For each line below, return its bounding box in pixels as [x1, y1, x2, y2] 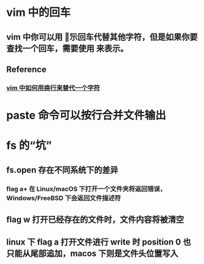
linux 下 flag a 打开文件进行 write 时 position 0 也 [6, 237, 191, 248]
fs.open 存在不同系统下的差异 [6, 165, 119, 175]
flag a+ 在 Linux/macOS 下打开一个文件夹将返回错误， [6, 184, 166, 193]
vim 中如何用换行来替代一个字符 [6, 84, 100, 92]
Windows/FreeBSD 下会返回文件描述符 [6, 193, 121, 202]
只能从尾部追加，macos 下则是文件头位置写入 [6, 248, 178, 259]
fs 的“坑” [6, 138, 52, 152]
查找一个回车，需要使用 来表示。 [6, 43, 128, 54]
